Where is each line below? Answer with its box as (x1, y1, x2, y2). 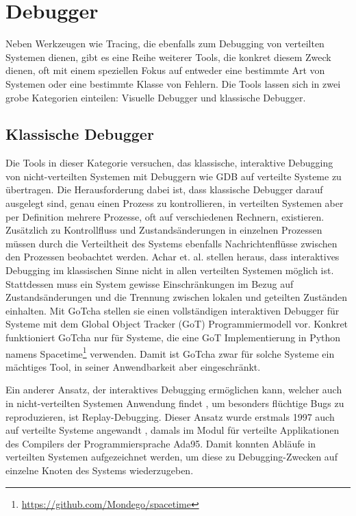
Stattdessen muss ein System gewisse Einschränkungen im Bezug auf (5, 276, 294, 291)
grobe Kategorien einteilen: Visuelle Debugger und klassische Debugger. (5, 90, 306, 104)
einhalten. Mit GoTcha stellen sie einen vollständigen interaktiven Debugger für (5, 303, 340, 317)
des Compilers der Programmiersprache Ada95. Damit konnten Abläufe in (5, 436, 316, 450)
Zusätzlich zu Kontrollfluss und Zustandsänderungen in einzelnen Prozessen (5, 223, 322, 237)
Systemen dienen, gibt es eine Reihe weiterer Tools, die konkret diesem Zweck (5, 49, 331, 64)
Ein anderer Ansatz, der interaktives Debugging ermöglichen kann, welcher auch (5, 382, 342, 397)
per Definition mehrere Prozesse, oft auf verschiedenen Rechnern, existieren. (5, 209, 325, 223)
